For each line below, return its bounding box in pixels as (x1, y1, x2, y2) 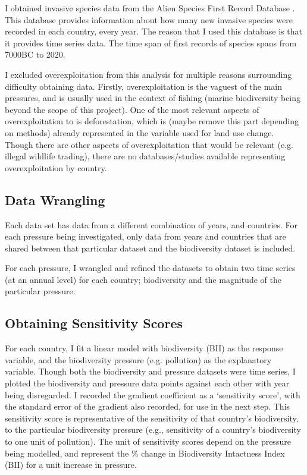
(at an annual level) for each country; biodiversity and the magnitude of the (5, 273, 281, 285)
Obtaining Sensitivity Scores (5, 314, 183, 332)
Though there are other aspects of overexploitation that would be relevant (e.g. (5, 138, 293, 150)
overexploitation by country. (5, 161, 107, 174)
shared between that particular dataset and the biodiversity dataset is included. (5, 241, 296, 254)
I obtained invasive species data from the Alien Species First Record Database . (5, 2, 295, 14)
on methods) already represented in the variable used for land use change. (5, 126, 274, 139)
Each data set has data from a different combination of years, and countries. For (5, 218, 298, 231)
